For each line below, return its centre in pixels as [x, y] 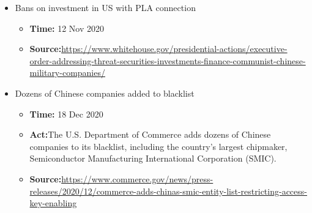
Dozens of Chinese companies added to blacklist [105, 93]
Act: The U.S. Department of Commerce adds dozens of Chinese [150, 134]
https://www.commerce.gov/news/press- [137, 178]
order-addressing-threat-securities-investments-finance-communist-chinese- [168, 60]
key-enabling [53, 203]
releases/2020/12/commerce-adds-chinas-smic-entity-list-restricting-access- [168, 191]
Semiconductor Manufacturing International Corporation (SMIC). [153, 158]
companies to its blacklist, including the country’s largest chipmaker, [158, 146]
